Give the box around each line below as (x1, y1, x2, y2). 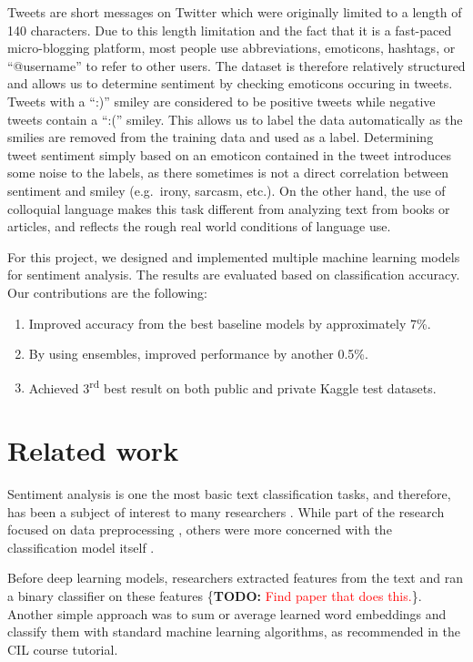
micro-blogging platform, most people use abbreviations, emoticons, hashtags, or (7, 38, 456, 57)
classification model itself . (7, 537, 155, 556)
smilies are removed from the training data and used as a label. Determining (7, 127, 434, 147)
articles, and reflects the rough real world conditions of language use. (7, 217, 391, 236)
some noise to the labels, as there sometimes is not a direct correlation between (7, 163, 449, 182)
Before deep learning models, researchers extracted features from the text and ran (7, 568, 463, 587)
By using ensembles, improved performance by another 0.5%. (28, 344, 368, 363)
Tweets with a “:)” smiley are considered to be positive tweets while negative (7, 91, 436, 110)
